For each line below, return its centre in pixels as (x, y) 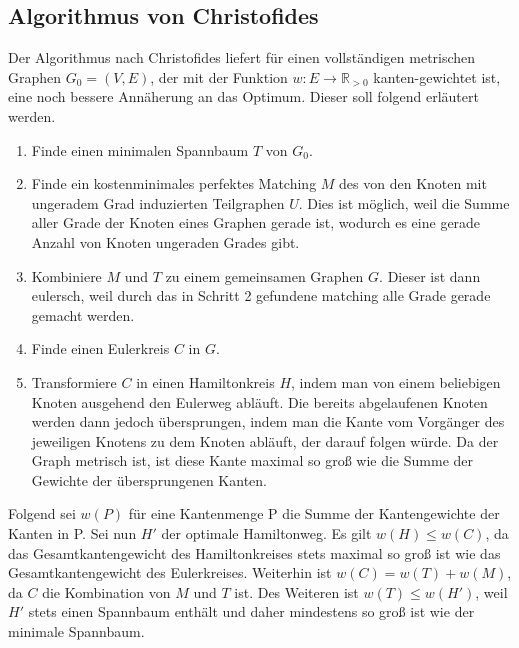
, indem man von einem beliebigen (396, 381)
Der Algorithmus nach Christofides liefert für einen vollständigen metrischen (242, 57)
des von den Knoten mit (413, 183)
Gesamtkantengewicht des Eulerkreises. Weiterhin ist (170, 572)
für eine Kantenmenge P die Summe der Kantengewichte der (314, 513)
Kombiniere (66, 275)
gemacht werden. (83, 314)
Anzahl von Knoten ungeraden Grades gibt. (165, 241)
